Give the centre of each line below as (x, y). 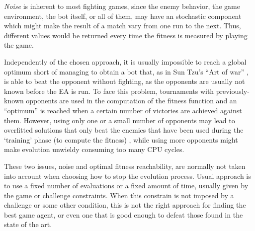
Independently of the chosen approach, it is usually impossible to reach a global (125, 61)
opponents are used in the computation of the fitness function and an (131, 101)
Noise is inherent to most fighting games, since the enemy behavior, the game (122, 6)
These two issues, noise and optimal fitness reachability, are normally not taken (125, 166)
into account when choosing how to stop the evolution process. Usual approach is (127, 176)
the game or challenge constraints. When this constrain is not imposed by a (119, 195)
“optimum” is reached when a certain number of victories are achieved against (123, 110)
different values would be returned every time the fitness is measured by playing (126, 35)
